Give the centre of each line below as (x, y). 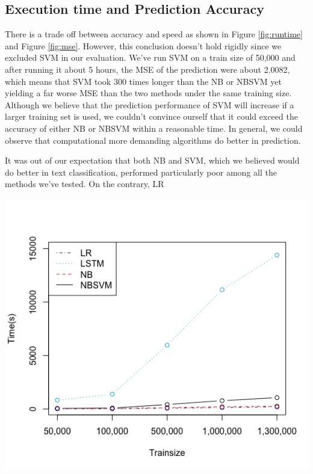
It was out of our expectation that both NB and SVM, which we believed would (152, 160)
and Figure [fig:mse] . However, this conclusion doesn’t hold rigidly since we (143, 45)
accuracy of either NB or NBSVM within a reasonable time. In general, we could (154, 128)
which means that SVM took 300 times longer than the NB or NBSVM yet (143, 81)
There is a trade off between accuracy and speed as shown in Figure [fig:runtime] (154, 34)
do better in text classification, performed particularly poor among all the (141, 172)
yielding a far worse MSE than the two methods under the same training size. (148, 93)
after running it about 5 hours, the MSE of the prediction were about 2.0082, (147, 69)
